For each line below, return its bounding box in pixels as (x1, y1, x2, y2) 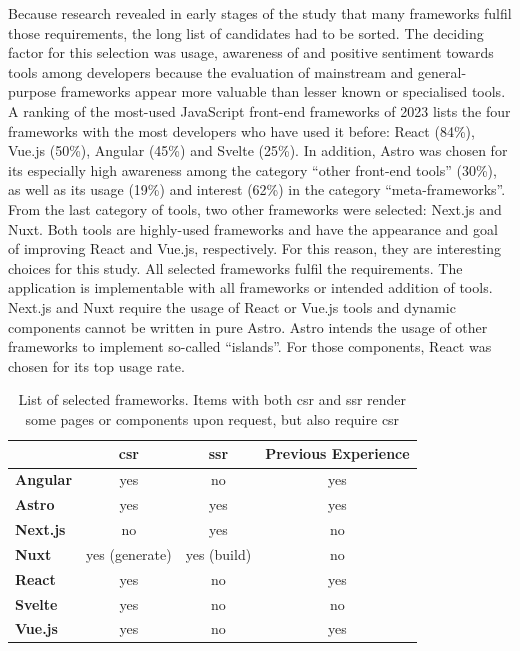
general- (417, 61, 467, 82)
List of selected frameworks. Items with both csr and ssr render (18, 389, 407, 410)
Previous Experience (265, 443, 410, 464)
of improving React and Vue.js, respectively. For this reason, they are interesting (8, 238, 501, 259)
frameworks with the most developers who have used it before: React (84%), (8, 120, 475, 141)
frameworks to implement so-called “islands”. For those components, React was (8, 336, 492, 357)
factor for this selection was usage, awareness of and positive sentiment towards (8, 42, 494, 63)
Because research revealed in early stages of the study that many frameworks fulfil (8, 3, 512, 23)
